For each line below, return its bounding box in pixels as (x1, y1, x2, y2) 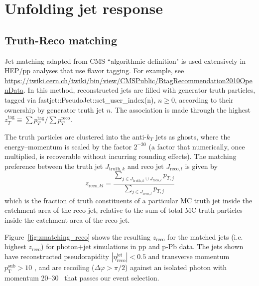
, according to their (175, 94, 234, 105)
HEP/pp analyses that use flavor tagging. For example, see (4, 65, 184, 76)
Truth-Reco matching (4, 32, 117, 47)
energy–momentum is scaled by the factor (4, 141, 131, 151)
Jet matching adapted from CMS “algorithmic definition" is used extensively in (4, 55, 246, 66)
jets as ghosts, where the (155, 131, 231, 142)
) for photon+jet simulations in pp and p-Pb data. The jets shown (41, 241, 244, 252)
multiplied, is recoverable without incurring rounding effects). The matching (4, 151, 237, 161)
